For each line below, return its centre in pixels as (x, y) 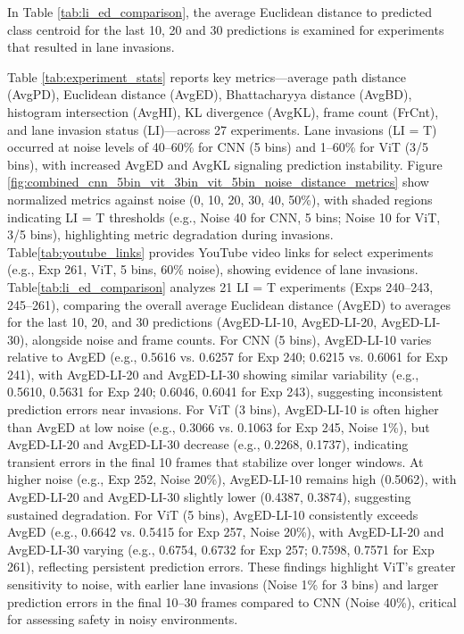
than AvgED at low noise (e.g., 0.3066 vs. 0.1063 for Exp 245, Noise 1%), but (219, 426)
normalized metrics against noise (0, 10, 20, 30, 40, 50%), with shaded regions (220, 199)
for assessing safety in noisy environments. (123, 619)
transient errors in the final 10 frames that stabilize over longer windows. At (215, 461)
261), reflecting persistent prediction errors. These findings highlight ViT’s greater (232, 567)
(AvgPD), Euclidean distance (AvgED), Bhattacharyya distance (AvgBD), (210, 94)
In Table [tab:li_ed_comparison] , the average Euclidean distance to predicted (220, 12)
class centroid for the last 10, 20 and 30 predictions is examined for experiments (226, 29)
